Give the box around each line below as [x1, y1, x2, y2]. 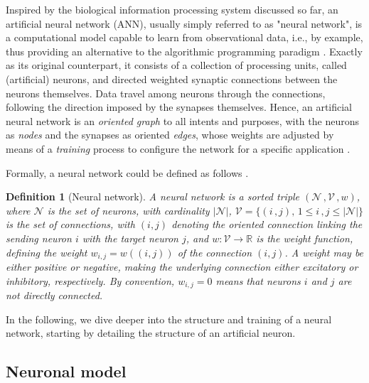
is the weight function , [256, 230, 353, 245]
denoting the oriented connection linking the [171, 217, 363, 232]
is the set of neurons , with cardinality [47, 203, 210, 217]
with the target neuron [82, 230, 178, 245]
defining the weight [6, 244, 87, 259]
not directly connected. [6, 288, 103, 302]
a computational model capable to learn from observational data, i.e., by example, [6, 30, 363, 45]
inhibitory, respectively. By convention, [6, 273, 175, 288]
